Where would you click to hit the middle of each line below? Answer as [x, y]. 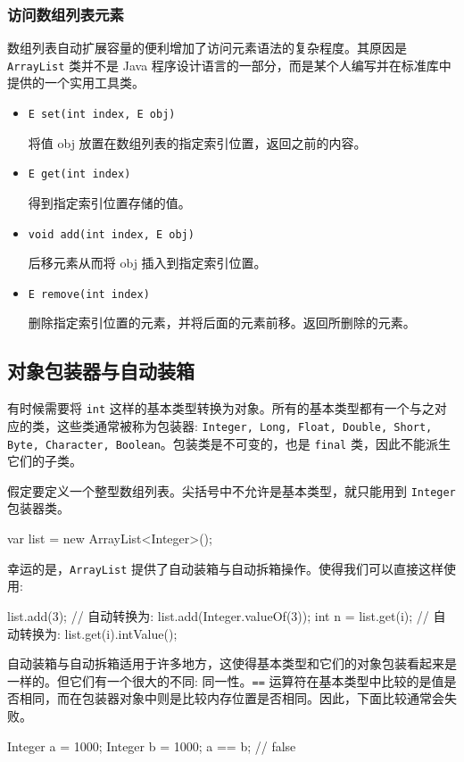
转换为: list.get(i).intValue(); [98, 633]
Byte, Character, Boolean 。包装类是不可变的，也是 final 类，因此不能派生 [229, 443]
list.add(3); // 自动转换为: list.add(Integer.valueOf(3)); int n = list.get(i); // [218, 615]
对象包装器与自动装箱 [101, 371]
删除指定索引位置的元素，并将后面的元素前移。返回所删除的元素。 [222, 323]
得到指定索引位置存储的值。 [109, 202]
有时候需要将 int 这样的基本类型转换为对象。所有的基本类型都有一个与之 [221, 408]
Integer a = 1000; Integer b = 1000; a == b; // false [152, 745]
